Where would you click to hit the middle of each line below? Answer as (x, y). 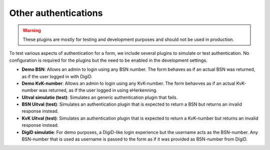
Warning (32, 30)
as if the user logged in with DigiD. (57, 76)
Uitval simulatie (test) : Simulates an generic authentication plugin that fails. (100, 97)
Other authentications (56, 13)
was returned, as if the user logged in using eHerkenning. (98, 90)
